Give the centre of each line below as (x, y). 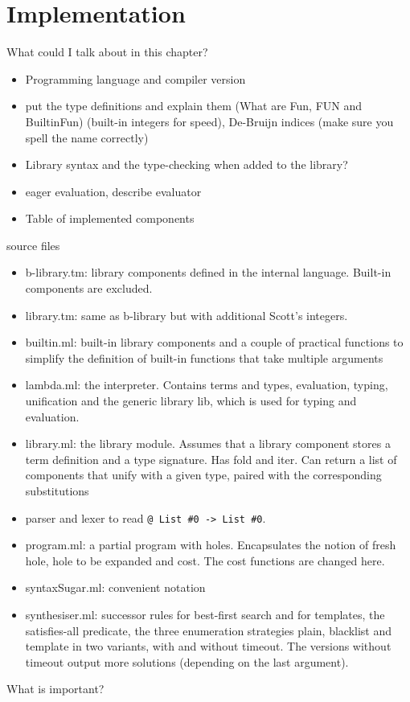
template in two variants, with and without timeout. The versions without (208, 646)
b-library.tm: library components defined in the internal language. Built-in (208, 272)
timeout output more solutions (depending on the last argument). (187, 661)
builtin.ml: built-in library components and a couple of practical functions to (214, 342)
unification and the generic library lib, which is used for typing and (191, 401)
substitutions (57, 491)
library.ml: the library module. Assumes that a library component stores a (208, 443)
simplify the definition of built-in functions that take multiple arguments (204, 357)
